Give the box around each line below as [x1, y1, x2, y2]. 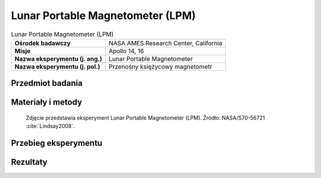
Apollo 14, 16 [108, 46, 144, 55]
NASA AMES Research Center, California [108, 39, 222, 47]
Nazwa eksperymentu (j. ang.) [14, 54, 102, 63]
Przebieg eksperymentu [11, 138, 103, 148]
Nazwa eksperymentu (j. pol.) [14, 63, 100, 71]
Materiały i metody [11, 97, 83, 107]
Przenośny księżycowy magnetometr [108, 63, 212, 71]
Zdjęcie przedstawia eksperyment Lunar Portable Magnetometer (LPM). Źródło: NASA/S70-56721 [26, 114, 265, 121]
